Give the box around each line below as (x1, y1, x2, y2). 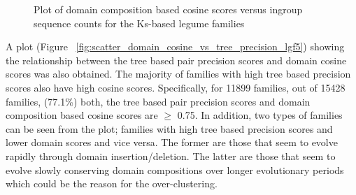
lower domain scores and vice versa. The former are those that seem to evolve (6, 135, 338, 150)
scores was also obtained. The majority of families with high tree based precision (6, 66, 351, 81)
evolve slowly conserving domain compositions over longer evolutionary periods (6, 162, 344, 177)
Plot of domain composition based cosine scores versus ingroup (34, 2, 303, 16)
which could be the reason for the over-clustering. (6, 176, 218, 191)
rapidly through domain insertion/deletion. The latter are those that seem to (6, 148, 336, 163)
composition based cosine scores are (6, 108, 158, 122)
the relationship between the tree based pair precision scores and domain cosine (6, 52, 347, 67)
